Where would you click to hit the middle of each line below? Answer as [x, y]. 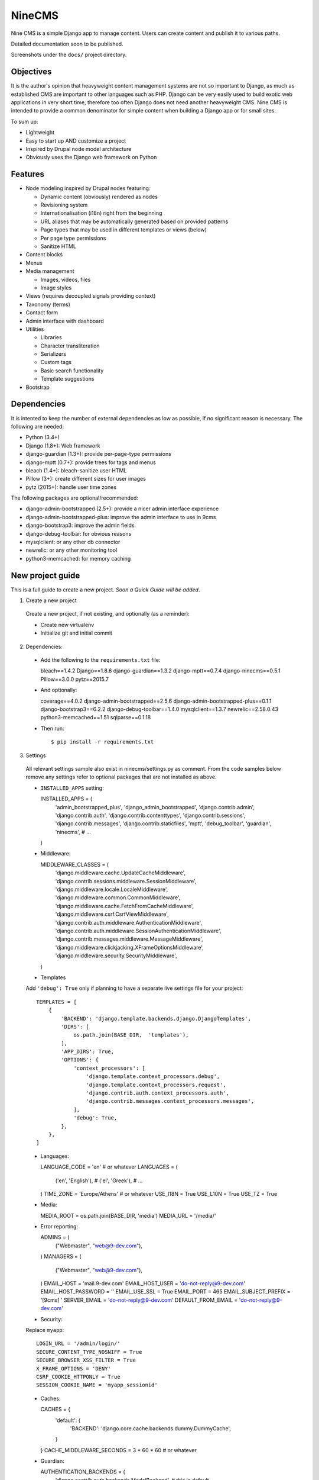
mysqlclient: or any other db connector [73, 542]
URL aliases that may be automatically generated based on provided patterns [134, 221]
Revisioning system [64, 205]
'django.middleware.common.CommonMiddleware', [118, 897]
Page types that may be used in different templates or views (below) [123, 230]
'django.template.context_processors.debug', [153, 1077]
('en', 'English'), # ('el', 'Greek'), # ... [99, 1180]
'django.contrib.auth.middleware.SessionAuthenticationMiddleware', [138, 931]
